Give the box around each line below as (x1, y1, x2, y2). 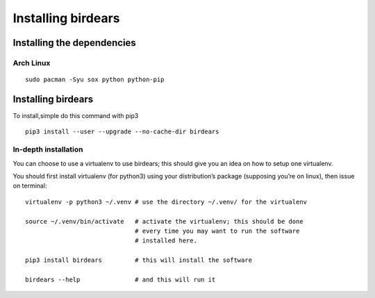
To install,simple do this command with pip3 (12, 112, 139, 120)
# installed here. (134, 237, 198, 245)
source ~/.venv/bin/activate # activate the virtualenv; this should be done (25, 217, 303, 225)
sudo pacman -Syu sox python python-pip (25, 76, 165, 83)
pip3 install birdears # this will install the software (25, 256, 253, 264)
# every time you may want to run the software (134, 226, 300, 235)
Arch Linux (12, 58, 51, 67)
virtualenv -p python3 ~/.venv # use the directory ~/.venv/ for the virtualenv (25, 198, 308, 206)
